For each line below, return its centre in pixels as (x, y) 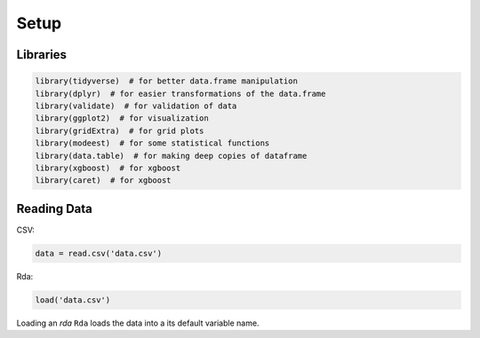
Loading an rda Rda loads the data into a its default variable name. (138, 323)
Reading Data (55, 208)
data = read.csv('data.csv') (99, 253)
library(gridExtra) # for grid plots (120, 130)
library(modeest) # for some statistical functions (152, 143)
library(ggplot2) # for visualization (122, 118)
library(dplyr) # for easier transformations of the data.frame (180, 94)
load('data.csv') (73, 300)
